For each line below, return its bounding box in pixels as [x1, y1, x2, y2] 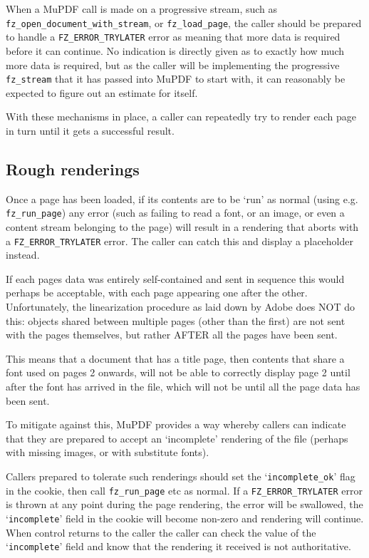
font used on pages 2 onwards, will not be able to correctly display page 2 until [6, 365, 350, 380]
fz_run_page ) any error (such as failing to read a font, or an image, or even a [6, 205, 345, 220]
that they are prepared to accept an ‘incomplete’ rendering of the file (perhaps [6, 430, 348, 445]
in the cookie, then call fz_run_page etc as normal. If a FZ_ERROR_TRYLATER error [6, 482, 363, 497]
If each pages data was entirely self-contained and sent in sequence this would [6, 271, 345, 286]
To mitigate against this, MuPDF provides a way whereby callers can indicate [6, 417, 346, 432]
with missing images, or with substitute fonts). [6, 445, 209, 460]
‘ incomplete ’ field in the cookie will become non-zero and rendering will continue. [6, 510, 364, 525]
